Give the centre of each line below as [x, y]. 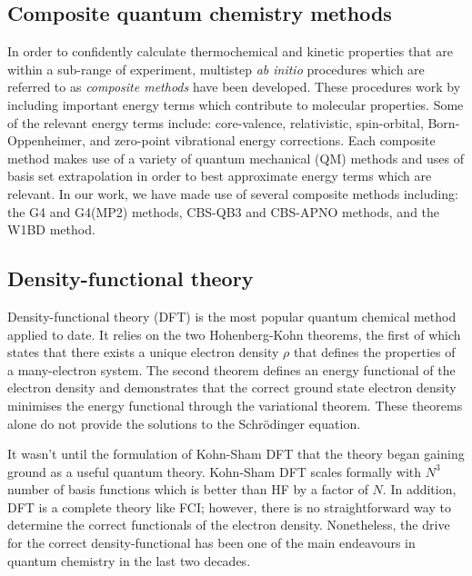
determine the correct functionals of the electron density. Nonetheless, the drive [229, 525]
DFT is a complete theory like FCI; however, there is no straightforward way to [229, 506]
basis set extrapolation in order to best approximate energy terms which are [220, 176]
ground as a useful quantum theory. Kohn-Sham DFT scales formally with [215, 471]
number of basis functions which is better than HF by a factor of [188, 489]
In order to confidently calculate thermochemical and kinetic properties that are [230, 51]
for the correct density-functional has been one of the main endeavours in [211, 543]
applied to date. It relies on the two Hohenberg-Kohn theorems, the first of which [234, 334]
